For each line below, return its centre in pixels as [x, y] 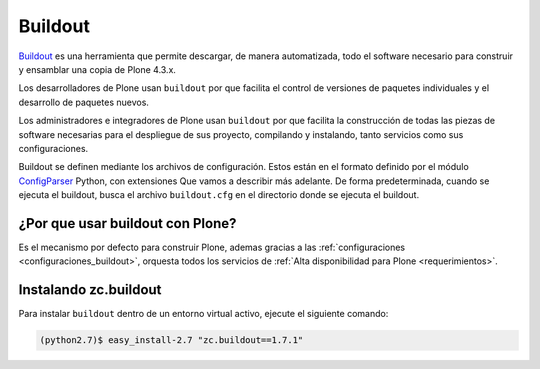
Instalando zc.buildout [90, 290]
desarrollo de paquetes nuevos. [84, 102]
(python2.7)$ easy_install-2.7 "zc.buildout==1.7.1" [171, 340]
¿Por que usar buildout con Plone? [127, 223]
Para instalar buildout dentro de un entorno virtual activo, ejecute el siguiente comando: [203, 314]
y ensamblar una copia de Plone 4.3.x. [97, 69]
